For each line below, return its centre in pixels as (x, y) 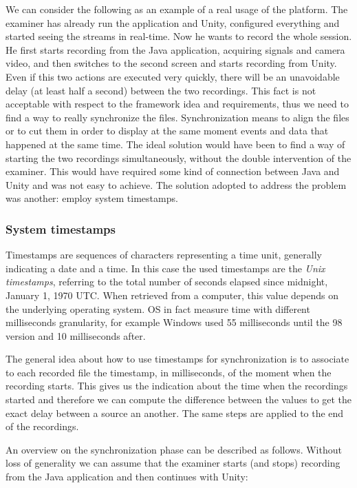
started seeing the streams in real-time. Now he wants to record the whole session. (179, 36)
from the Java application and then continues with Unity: (127, 477)
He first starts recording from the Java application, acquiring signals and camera (175, 49)
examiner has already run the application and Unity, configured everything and (173, 22)
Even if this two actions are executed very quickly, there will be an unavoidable (173, 76)
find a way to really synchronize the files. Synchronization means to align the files (177, 117)
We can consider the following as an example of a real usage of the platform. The (177, 9)
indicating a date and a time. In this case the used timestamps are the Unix (165, 268)
